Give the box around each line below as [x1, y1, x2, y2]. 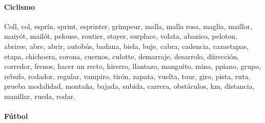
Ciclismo [4, 1, 35, 12]
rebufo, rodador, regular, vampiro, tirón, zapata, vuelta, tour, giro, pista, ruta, [4, 70, 251, 81]
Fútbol [4, 111, 28, 121]
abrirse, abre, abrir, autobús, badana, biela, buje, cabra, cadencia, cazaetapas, [4, 40, 249, 51]
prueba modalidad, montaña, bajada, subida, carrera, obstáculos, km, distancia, [4, 81, 255, 91]
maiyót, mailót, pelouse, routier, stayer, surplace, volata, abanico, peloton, [4, 31, 238, 41]
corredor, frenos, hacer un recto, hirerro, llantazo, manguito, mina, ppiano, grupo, [4, 61, 261, 71]
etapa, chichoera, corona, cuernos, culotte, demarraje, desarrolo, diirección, [4, 51, 239, 61]
